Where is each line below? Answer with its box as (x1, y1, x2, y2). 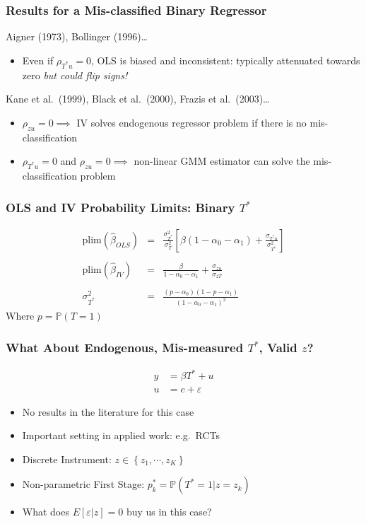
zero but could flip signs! (22, 67, 128, 82)
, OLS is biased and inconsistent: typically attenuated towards (90, 52, 360, 67)
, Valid (259, 338, 297, 356)
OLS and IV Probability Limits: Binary (6, 198, 235, 216)
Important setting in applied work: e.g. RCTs (22, 428, 220, 443)
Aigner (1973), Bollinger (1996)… (6, 29, 148, 44)
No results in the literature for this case (22, 404, 194, 419)
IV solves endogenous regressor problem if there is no (76, 115, 307, 129)
